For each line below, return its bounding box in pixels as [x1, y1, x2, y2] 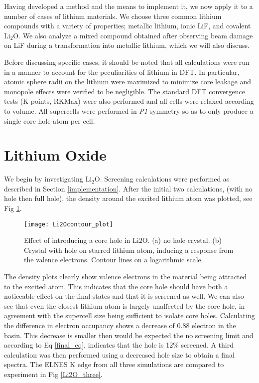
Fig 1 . [4, 203, 22, 213]
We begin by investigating [4, 174, 83, 184]
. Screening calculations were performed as [100, 174, 230, 184]
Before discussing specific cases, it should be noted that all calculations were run [4, 56, 250, 67]
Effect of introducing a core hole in [24, 235, 130, 245]
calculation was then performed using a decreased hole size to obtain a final [4, 349, 235, 360]
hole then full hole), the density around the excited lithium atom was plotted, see [4, 193, 253, 203]
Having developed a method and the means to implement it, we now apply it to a [4, 1, 253, 11]
